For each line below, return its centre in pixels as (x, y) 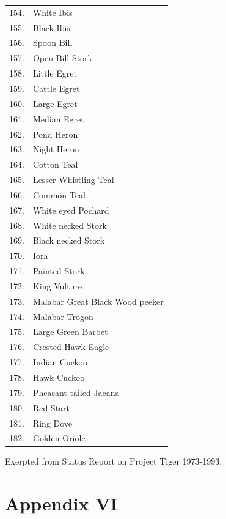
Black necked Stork (69, 240)
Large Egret (55, 103)
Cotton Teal (55, 164)
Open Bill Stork (62, 58)
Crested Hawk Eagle (71, 347)
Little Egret (55, 73)
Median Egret (58, 118)
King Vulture (57, 286)
